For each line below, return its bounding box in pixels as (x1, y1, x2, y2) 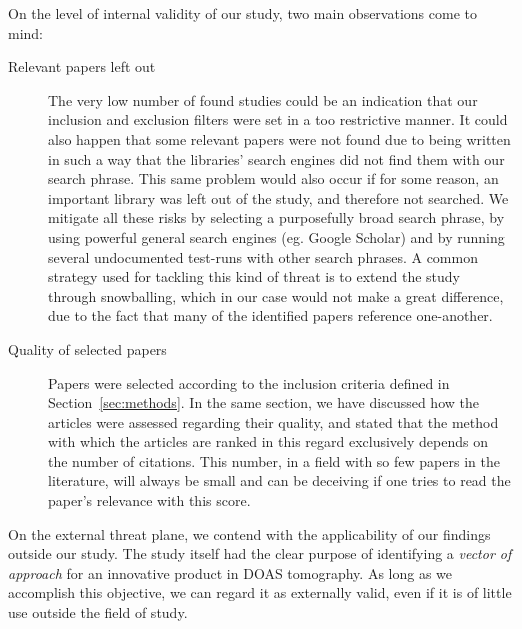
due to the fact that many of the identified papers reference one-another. (48, 305, 493, 326)
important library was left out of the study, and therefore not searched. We (48, 187, 509, 208)
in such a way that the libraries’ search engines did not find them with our (48, 148, 505, 169)
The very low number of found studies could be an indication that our (48, 89, 478, 110)
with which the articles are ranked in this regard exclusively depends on (48, 431, 488, 452)
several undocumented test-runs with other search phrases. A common (48, 246, 478, 267)
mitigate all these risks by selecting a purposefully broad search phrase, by (48, 207, 505, 228)
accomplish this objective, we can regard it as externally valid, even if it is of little (8, 582, 512, 603)
